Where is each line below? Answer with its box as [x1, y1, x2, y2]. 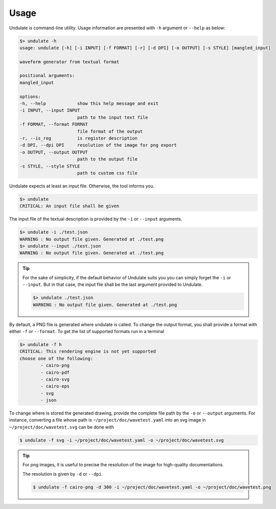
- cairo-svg [40, 376, 69, 382]
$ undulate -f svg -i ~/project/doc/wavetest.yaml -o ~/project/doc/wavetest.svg [19, 437, 224, 443]
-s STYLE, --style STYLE [19, 163, 80, 169]
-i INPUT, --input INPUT [19, 107, 80, 113]
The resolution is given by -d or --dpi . [22, 471, 103, 477]
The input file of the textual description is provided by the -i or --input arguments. [9, 216, 183, 222]
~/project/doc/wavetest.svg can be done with [9, 424, 114, 430]
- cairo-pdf [40, 369, 69, 375]
